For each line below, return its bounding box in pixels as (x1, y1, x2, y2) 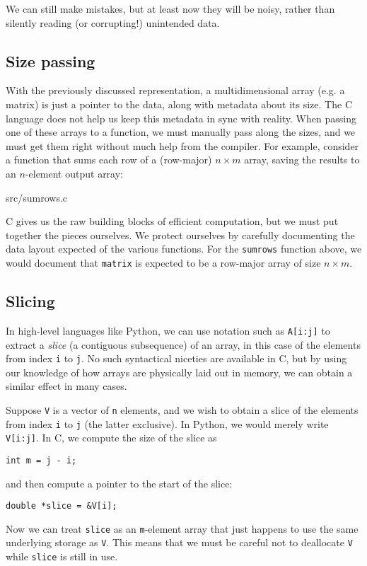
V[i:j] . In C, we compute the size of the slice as (6, 430, 217, 445)
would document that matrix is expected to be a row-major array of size (6, 255, 321, 270)
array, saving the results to (244, 152, 360, 167)
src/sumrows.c (6, 190, 68, 204)
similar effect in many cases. (6, 379, 127, 393)
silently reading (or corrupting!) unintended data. (6, 15, 220, 30)
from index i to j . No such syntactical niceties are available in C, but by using (6, 351, 347, 366)
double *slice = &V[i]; (6, 501, 117, 512)
